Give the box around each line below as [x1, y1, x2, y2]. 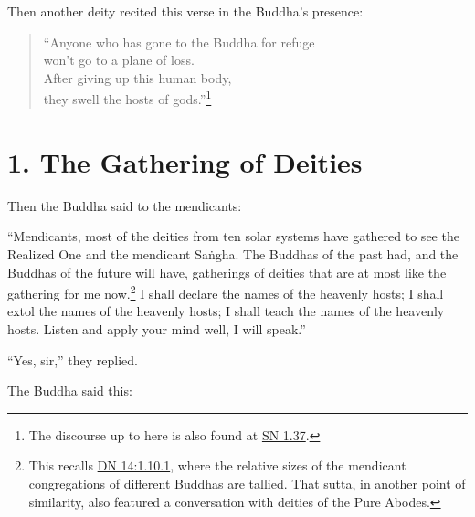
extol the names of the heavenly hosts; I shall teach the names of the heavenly [7, 301, 445, 321]
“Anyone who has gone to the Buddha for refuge [43, 32, 315, 51]
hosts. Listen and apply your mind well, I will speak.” [7, 319, 306, 338]
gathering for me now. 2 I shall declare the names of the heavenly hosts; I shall [7, 281, 444, 302]
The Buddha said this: [7, 381, 132, 400]
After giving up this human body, [43, 68, 232, 87]
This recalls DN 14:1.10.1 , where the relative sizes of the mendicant [28, 456, 406, 475]
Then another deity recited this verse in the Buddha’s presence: [7, 2, 364, 20]
